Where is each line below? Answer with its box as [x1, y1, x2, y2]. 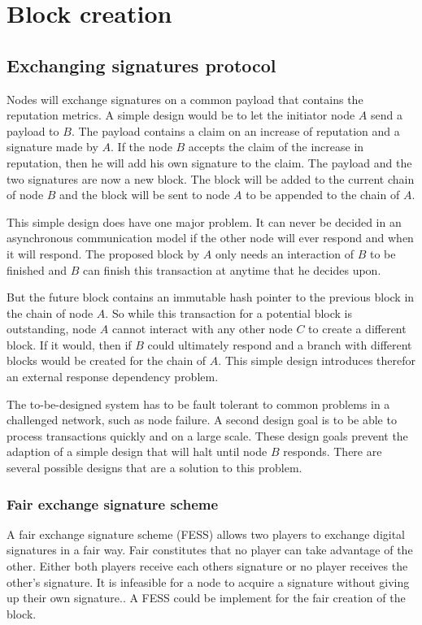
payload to [7, 122, 59, 139]
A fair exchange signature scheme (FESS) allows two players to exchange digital [7, 525, 405, 542]
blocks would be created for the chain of [7, 352, 207, 369]
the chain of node [7, 304, 94, 321]
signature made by [7, 138, 98, 155]
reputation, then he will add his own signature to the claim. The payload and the [7, 154, 412, 171]
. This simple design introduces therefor [218, 352, 416, 369]
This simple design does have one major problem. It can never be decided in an [7, 213, 402, 230]
